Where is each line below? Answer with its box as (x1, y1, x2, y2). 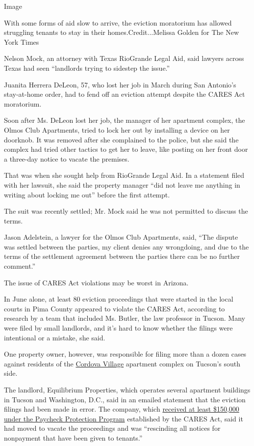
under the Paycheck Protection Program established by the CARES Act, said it (4, 413, 243, 423)
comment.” (4, 261, 36, 271)
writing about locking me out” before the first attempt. (4, 189, 170, 199)
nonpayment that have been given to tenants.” (4, 432, 143, 443)
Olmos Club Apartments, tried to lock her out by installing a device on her (4, 124, 230, 135)
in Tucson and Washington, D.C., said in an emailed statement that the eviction (4, 394, 246, 404)
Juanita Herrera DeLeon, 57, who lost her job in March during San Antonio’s (4, 79, 236, 89)
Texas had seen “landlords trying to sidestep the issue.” (4, 62, 170, 73)
